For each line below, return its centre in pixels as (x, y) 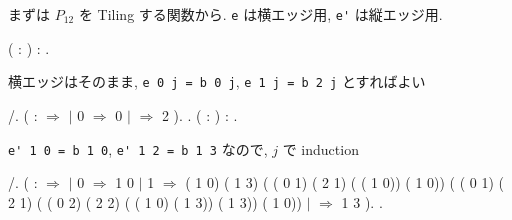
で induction (320, 148)
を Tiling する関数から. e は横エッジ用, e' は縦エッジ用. (260, 14)
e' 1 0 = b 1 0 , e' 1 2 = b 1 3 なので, (138, 148)
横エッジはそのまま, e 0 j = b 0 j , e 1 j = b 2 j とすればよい (217, 81)
